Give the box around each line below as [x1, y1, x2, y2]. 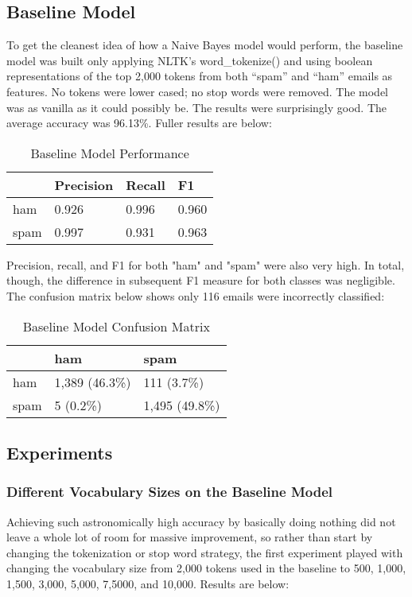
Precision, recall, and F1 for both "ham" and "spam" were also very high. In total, [6, 256, 405, 273]
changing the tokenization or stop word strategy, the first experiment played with [6, 544, 403, 560]
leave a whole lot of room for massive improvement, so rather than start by [6, 529, 373, 545]
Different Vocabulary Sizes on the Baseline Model [6, 482, 332, 502]
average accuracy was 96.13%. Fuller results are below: [6, 114, 272, 131]
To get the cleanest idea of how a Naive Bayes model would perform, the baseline [6, 37, 403, 53]
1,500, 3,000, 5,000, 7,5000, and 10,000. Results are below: [6, 575, 290, 591]
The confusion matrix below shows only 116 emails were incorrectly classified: [6, 287, 385, 304]
